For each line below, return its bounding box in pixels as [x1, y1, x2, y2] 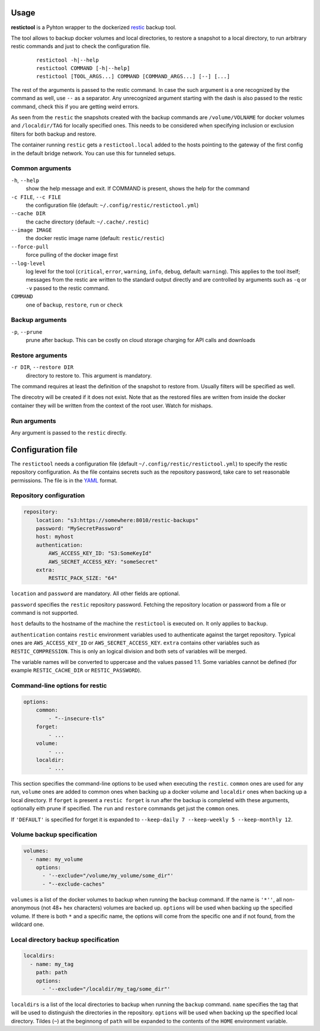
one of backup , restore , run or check [25, 301, 123, 308]
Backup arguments [11, 316, 67, 324]
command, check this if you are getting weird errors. [11, 103, 139, 110]
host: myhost [36, 534, 74, 540]
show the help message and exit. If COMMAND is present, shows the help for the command [25, 185, 250, 192]
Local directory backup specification [11, 936, 120, 944]
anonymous [11, 904, 40, 911]
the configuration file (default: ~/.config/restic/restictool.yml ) [25, 202, 199, 209]
